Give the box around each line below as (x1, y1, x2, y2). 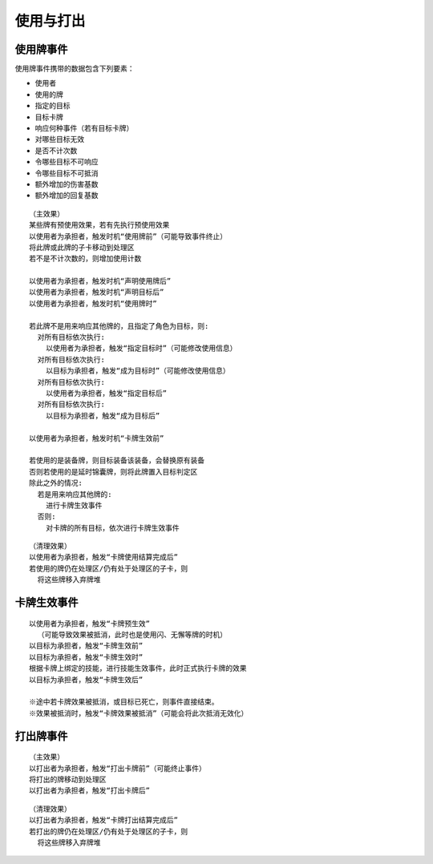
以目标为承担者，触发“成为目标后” (45, 411, 160, 420)
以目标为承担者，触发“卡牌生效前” (29, 641, 144, 651)
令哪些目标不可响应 (34, 157, 99, 167)
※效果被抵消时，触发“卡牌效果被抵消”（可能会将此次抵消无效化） (29, 709, 249, 717)
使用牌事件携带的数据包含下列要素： (14, 64, 135, 74)
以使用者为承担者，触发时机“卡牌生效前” (29, 434, 164, 442)
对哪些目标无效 (34, 135, 84, 144)
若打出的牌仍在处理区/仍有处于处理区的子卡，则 (29, 826, 188, 836)
